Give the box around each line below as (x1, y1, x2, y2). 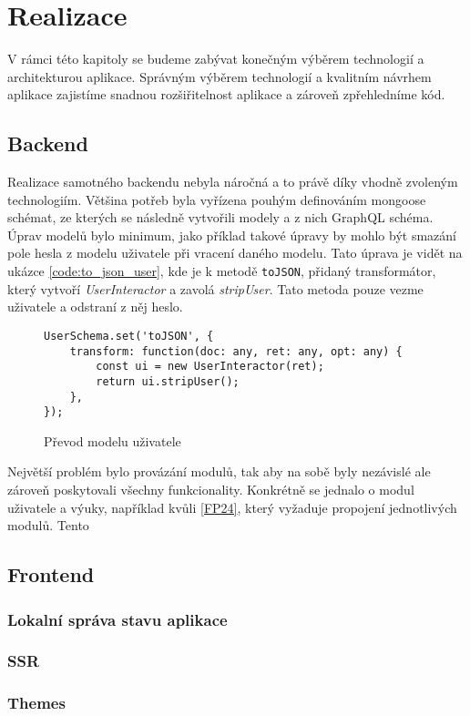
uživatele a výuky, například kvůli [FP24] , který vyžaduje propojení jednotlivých (7, 497, 457, 517)
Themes (7, 691, 66, 714)
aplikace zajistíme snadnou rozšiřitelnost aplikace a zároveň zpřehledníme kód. (7, 85, 445, 104)
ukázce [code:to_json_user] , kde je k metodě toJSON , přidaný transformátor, (7, 261, 436, 281)
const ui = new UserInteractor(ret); (96, 360, 324, 373)
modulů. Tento (7, 516, 89, 535)
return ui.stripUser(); (96, 374, 240, 388)
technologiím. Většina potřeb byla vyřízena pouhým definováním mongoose (7, 189, 426, 209)
